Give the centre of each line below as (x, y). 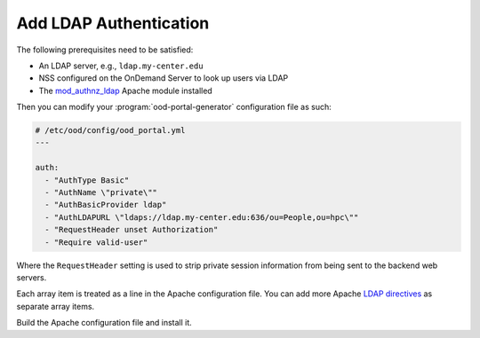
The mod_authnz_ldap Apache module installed (125, 90)
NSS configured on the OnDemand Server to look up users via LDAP (164, 78)
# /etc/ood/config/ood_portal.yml (110, 130)
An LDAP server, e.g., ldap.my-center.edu (121, 66)
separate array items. (56, 306)
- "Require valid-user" (96, 242)
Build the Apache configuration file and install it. (104, 323)
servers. (32, 277)
